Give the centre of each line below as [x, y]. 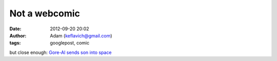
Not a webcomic [45, 13]
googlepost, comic [70, 43]
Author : [18, 35]
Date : [15, 29]
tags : [15, 43]
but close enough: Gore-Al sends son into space [61, 52]
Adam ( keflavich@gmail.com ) [81, 35]
